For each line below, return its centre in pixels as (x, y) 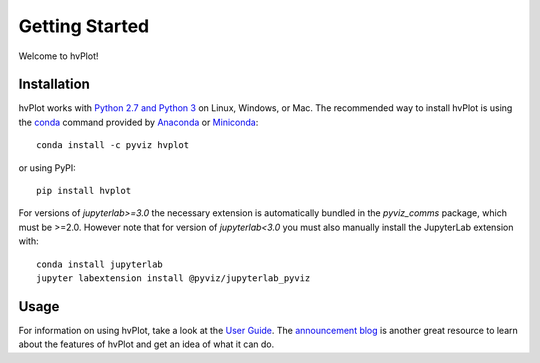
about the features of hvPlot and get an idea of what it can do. (146, 344)
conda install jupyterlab (100, 264)
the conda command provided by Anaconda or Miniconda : (138, 122)
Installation (54, 84)
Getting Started (84, 26)
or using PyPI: (47, 167)
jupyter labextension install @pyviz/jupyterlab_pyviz (173, 278)
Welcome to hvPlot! (58, 56)
